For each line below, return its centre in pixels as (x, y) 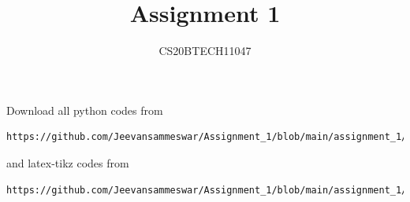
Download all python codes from (85, 110)
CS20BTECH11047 (205, 51)
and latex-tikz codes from (68, 162)
